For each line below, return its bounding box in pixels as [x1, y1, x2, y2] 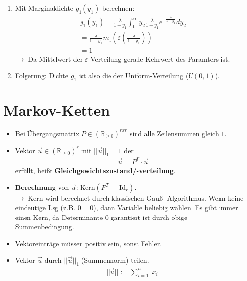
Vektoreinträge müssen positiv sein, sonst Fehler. [15, 238, 162, 248]
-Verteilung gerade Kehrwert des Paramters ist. [88, 54, 230, 64]
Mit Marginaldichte [15, 3, 74, 13]
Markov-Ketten [3, 99, 110, 120]
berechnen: [102, 3, 135, 13]
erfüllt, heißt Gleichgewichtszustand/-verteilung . [15, 165, 176, 175]
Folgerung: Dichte [15, 70, 68, 80]
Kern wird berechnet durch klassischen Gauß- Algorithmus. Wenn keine [28, 192, 244, 203]
